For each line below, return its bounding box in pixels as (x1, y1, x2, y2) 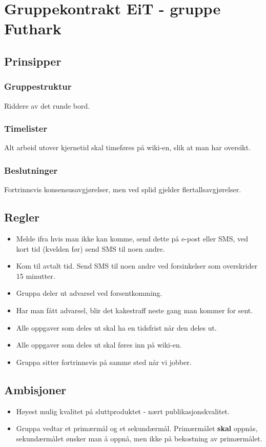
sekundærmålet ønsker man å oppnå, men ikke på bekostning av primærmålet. (16, 433, 262, 443)
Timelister (4, 122, 48, 135)
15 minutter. (16, 270, 55, 281)
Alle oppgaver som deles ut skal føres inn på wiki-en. (16, 339, 182, 350)
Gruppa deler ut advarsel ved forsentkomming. (16, 288, 162, 298)
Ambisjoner (4, 381, 67, 397)
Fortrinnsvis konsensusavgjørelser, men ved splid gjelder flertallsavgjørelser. (4, 184, 241, 195)
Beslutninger (4, 164, 58, 176)
